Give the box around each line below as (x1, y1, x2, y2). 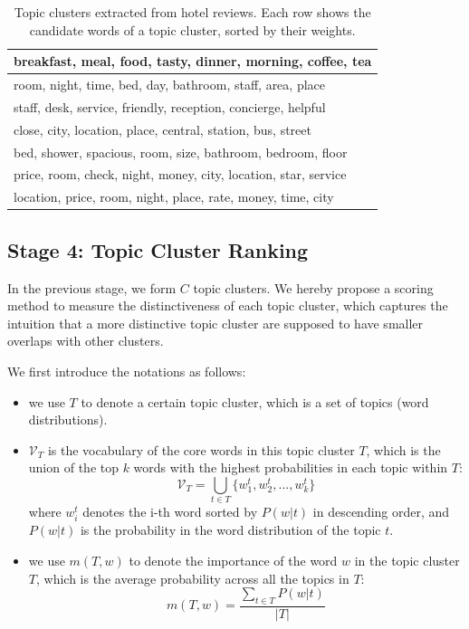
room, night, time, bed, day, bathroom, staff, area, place (14, 75, 325, 94)
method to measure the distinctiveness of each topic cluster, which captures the (7, 296, 448, 315)
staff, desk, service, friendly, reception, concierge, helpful (14, 97, 326, 116)
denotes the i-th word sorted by (82, 502, 258, 521)
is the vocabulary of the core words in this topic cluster (47, 440, 355, 459)
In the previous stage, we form (7, 278, 177, 297)
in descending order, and (312, 502, 450, 521)
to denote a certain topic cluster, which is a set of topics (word (81, 392, 429, 411)
